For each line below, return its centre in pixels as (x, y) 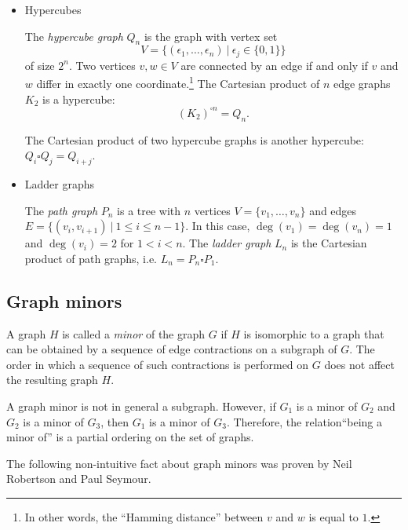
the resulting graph (52, 380)
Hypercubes (53, 9)
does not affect (359, 364)
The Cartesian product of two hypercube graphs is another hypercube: (194, 139)
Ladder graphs (60, 183)
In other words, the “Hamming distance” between (144, 516)
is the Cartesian (329, 243)
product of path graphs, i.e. (91, 258)
